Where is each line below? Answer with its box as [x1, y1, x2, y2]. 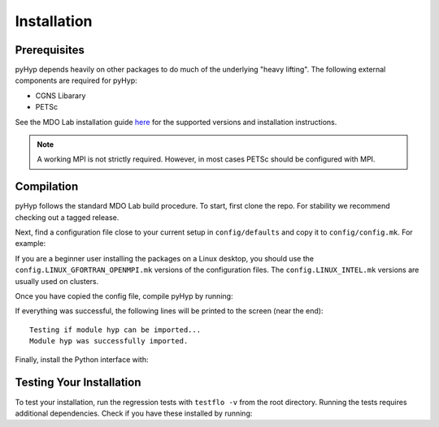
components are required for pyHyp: [15, 75, 137, 85]
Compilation [15, 179, 79, 194]
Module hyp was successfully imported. [29, 337, 189, 346]
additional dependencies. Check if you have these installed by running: [15, 408, 253, 418]
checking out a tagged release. [15, 212, 120, 222]
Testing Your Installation [15, 376, 141, 390]
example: [15, 239, 46, 248]
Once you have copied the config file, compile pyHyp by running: [15, 291, 233, 301]
